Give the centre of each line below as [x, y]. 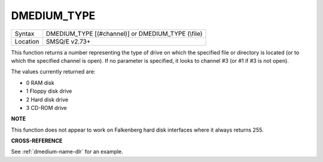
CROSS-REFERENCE [37, 141]
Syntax [25, 33]
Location [27, 41]
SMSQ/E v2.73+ [68, 41]
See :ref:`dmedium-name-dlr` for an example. [67, 152]
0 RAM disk [40, 82]
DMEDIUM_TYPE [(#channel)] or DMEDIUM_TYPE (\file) [124, 33]
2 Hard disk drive [47, 99]
